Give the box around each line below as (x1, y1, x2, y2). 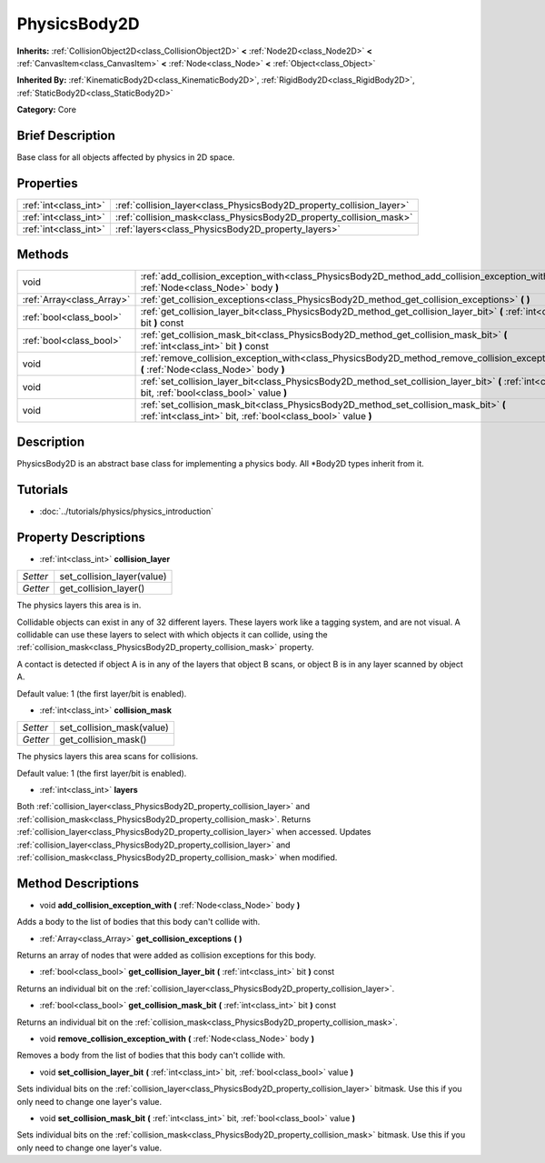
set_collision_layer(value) (59, 570, 167, 583)
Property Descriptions (16, 529, 145, 545)
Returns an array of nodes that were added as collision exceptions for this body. (16, 950, 317, 961)
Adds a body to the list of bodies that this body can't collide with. (16, 917, 261, 927)
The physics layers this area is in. (16, 600, 142, 611)
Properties (16, 175, 78, 191)
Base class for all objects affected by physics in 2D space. (16, 152, 235, 163)
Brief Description (16, 127, 115, 143)
